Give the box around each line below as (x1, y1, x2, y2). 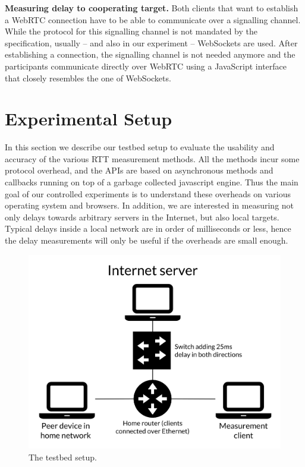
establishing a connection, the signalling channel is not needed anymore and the (5, 48, 295, 61)
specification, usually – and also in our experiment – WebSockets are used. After (5, 36, 298, 49)
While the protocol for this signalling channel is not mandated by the (5, 25, 258, 37)
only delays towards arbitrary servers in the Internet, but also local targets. (5, 210, 279, 223)
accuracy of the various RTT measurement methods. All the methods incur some (5, 152, 300, 165)
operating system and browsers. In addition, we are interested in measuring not (5, 199, 294, 212)
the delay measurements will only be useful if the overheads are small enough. (5, 234, 288, 247)
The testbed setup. (29, 450, 97, 463)
